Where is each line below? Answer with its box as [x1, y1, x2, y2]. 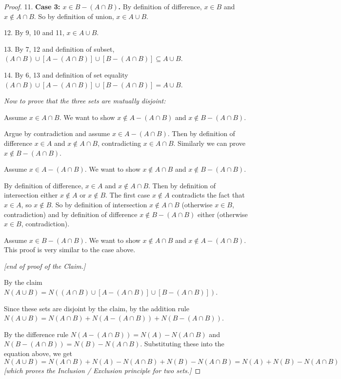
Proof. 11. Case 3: [4, 1, 60, 11]
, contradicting [97, 138, 141, 148]
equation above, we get [4, 348, 72, 359]
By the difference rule [4, 329, 69, 339]
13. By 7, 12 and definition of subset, [4, 43, 115, 54]
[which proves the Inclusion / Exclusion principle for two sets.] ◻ [4, 365, 201, 375]
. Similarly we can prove [173, 138, 246, 148]
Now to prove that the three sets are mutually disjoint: [4, 96, 166, 106]
